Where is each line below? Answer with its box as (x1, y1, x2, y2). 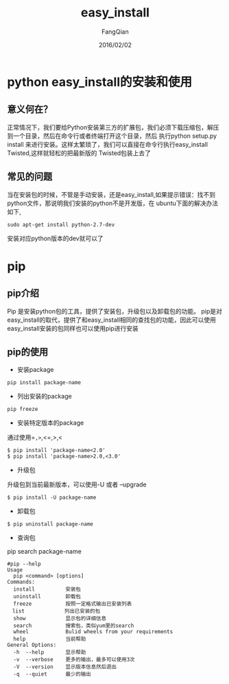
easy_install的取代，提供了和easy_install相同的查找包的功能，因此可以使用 (7, 316, 217, 324)
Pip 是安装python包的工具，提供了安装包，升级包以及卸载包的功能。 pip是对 (7, 307, 223, 315)
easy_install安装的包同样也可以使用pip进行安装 (7, 324, 139, 332)
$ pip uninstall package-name (7, 521, 94, 528)
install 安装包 (13, 586, 81, 593)
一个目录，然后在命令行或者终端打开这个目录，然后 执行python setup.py (12, 132, 217, 140)
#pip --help (7, 561, 41, 567)
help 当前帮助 (13, 636, 86, 643)
